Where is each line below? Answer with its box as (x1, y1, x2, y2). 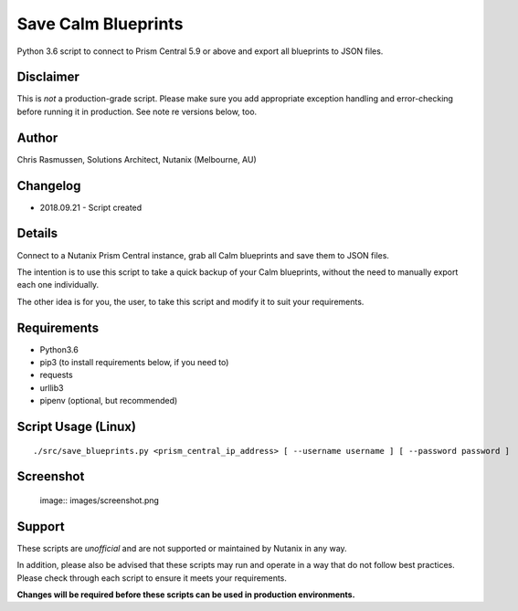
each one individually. (16, 279, 100, 290)
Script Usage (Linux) (16, 419, 137, 435)
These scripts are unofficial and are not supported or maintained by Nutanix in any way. (16, 543, 347, 553)
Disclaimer (16, 69, 79, 85)
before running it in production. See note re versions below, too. (16, 106, 258, 117)
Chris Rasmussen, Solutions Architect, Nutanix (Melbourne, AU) (16, 153, 258, 164)
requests (39, 370, 73, 381)
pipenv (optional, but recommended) (39, 395, 178, 406)
